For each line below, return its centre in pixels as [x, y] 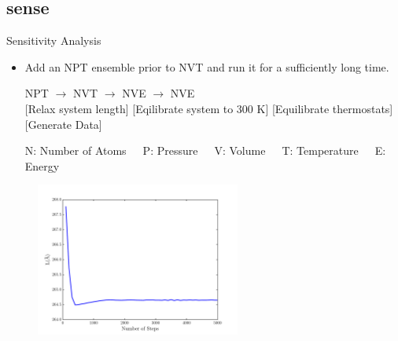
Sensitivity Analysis [54, 40]
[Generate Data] [63, 124]
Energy [42, 165]
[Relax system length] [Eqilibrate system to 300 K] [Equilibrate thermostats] [209, 108]
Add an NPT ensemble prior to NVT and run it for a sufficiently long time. [207, 66]
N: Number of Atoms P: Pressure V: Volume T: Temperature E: [205, 150]
